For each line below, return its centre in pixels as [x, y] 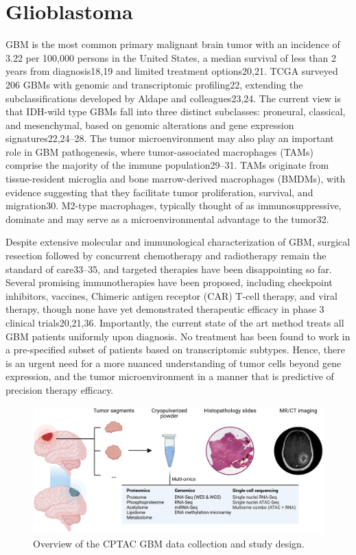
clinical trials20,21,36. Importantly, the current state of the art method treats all [175, 322]
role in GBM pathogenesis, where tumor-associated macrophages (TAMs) [159, 151]
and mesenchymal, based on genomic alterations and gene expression [150, 125]
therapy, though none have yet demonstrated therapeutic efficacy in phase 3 [165, 309]
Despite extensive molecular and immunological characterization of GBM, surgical [178, 242]
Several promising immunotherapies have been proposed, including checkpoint [169, 282]
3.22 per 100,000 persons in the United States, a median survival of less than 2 [171, 57]
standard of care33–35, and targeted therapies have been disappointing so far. [169, 269]
